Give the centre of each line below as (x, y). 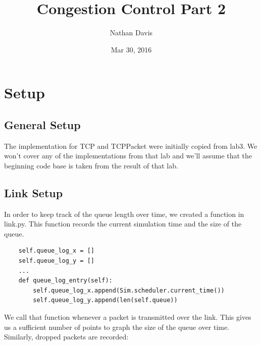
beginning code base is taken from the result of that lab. (91, 165)
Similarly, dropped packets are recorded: (66, 337)
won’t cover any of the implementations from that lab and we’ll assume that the (128, 156)
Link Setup (34, 192)
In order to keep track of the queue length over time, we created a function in (124, 214)
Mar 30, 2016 (131, 49)
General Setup (42, 124)
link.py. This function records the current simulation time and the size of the (123, 224)
